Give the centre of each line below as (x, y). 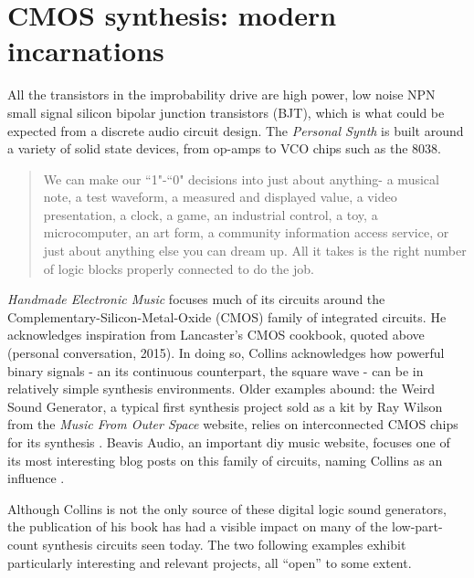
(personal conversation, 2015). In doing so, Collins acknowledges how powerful (226, 353)
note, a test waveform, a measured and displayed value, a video (220, 197)
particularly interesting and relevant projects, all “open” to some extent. (210, 562)
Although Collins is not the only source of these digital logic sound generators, (227, 508)
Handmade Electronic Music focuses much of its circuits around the (196, 299)
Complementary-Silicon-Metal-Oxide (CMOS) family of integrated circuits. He (227, 316)
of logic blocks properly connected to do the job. (179, 268)
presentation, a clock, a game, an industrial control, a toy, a (211, 214)
